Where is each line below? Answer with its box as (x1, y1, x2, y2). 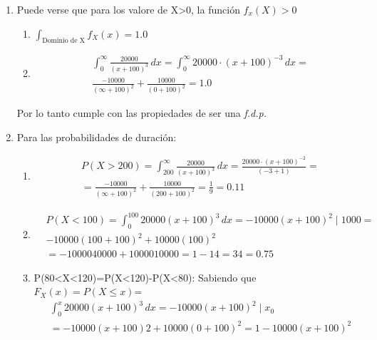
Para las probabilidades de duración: (16, 129, 177, 144)
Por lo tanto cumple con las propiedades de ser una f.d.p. (16, 105, 267, 120)
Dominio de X (42, 37, 86, 45)
